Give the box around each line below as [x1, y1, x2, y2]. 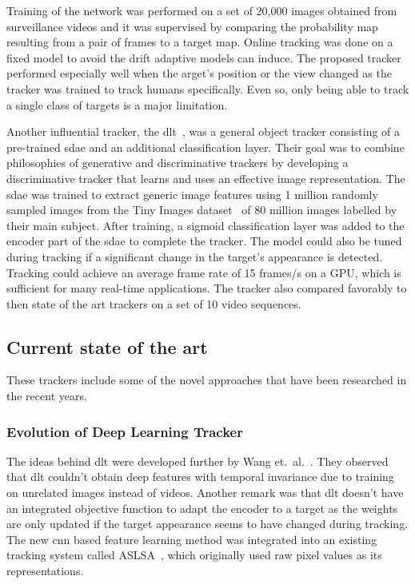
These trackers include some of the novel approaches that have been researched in [6, 371, 407, 388]
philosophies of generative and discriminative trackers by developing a [6, 154, 349, 171]
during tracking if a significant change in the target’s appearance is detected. [6, 248, 383, 264]
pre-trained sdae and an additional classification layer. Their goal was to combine [6, 138, 405, 155]
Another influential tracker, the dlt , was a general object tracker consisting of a [6, 123, 401, 140]
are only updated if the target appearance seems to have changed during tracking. [6, 515, 409, 532]
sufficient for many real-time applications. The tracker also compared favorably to [6, 280, 407, 296]
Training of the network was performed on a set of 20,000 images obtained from [6, 2, 397, 18]
